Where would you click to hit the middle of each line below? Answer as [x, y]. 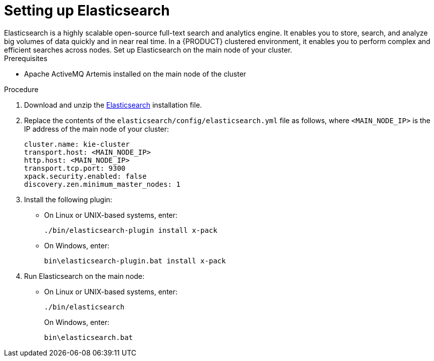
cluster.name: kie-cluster [77, 144]
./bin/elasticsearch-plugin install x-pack [131, 230]
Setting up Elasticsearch [87, 11]
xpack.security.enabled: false [85, 176]
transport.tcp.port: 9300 [75, 168]
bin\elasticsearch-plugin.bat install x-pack [135, 261]
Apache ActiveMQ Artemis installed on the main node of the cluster [135, 74]
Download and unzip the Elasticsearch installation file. [113, 105]
